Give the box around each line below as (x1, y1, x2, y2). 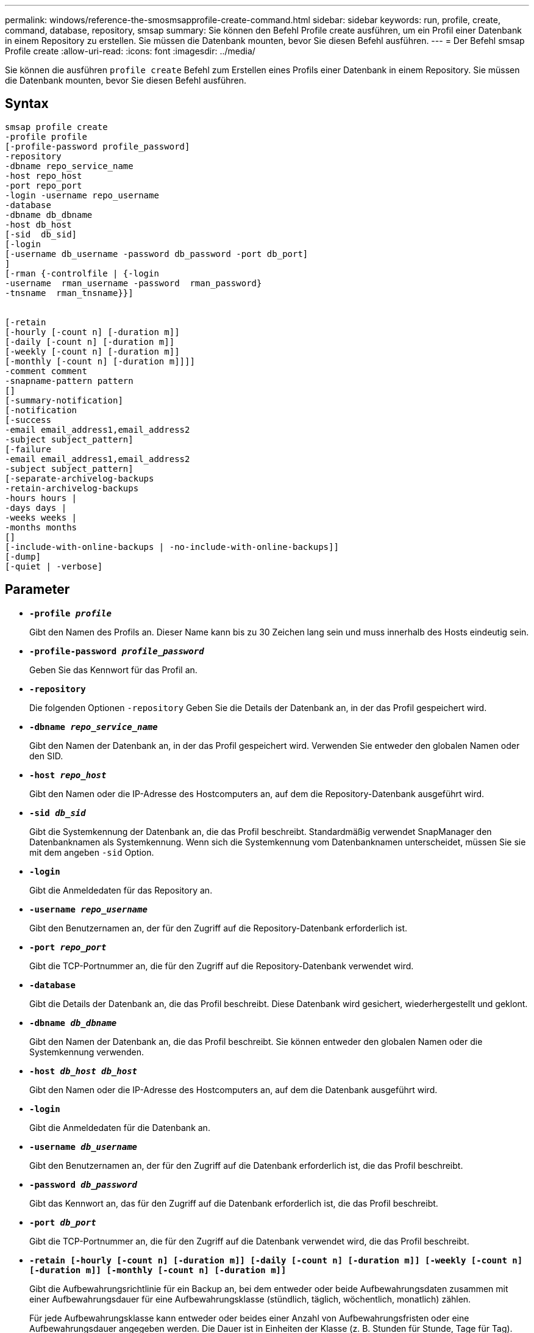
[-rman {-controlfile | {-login (5, 268, 159, 278)
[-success (5, 414, 51, 425)
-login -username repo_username (5, 190, 159, 200)
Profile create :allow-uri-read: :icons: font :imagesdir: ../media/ (5, 46, 255, 56)
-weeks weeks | (5, 512, 77, 522)
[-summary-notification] (5, 395, 123, 405)
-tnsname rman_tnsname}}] (5, 287, 133, 298)
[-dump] (5, 551, 41, 562)
